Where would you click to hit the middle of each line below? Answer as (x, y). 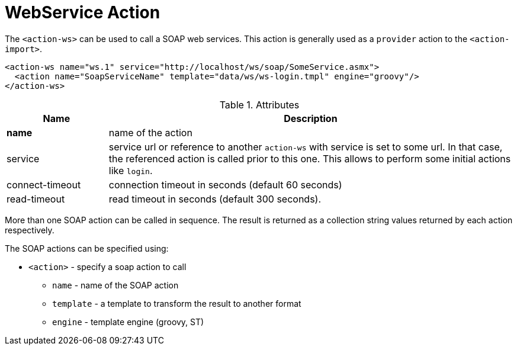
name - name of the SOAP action (115, 285)
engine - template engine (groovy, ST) (128, 322)
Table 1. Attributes (259, 105)
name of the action (150, 132)
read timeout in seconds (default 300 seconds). (215, 199)
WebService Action (83, 12)
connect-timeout (44, 184)
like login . (131, 170)
